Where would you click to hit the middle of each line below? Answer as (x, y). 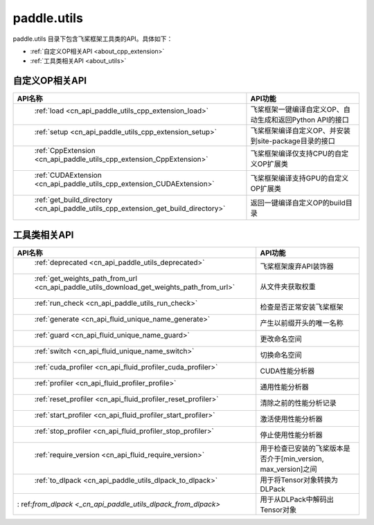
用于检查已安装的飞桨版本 (302, 448)
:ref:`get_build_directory (73, 200)
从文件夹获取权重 (288, 286)
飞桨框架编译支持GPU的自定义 (300, 178)
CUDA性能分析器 (287, 371)
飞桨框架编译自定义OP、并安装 (301, 131)
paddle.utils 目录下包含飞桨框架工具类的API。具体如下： (93, 39)
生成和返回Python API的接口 (303, 120)
